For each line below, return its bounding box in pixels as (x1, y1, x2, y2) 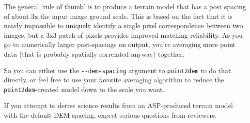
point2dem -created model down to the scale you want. (4, 84, 165, 94)
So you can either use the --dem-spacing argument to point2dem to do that (4, 65, 231, 75)
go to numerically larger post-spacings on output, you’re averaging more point (4, 39, 236, 49)
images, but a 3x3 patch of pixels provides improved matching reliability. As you (4, 30, 243, 40)
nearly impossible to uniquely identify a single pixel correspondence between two (4, 20, 243, 31)
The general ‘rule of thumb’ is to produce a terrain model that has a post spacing (4, 1, 246, 11)
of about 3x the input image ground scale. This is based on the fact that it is (4, 11, 233, 21)
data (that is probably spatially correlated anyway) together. (4, 48, 185, 59)
